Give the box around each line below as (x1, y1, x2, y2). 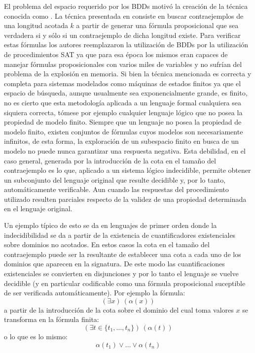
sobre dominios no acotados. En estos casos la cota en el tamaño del (4, 239, 210, 250)
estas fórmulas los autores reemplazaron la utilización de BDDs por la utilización (4, 39, 249, 50)
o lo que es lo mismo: (4, 331, 68, 341)
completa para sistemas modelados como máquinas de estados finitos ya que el (4, 78, 241, 88)
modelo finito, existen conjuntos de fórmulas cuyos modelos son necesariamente (4, 126, 243, 136)
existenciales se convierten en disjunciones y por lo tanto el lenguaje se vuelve (4, 268, 239, 279)
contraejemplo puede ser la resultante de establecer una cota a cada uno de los (4, 249, 241, 259)
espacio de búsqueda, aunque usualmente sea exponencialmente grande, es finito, (4, 88, 248, 98)
